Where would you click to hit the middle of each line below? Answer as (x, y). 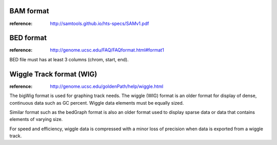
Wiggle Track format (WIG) (53, 74)
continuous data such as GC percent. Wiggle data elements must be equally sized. (97, 103)
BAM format (29, 11)
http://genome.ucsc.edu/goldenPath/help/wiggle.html (107, 86)
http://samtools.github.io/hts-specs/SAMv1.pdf (100, 23)
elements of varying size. (36, 119)
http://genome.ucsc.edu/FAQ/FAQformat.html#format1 (107, 50)
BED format (28, 38)
